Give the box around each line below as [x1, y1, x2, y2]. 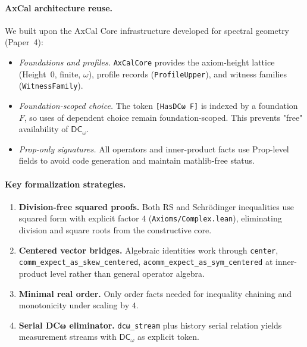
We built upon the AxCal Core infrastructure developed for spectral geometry [5, 24, 290, 36]
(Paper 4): [5, 36, 43, 48]
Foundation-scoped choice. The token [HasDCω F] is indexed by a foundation [18, 99, 298, 111]
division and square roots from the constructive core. [18, 224, 212, 236]
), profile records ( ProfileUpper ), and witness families [88, 67, 287, 80]
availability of [18, 123, 68, 135]
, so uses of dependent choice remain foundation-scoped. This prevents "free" [24, 111, 303, 123]
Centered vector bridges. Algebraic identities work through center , [18, 243, 278, 256]
